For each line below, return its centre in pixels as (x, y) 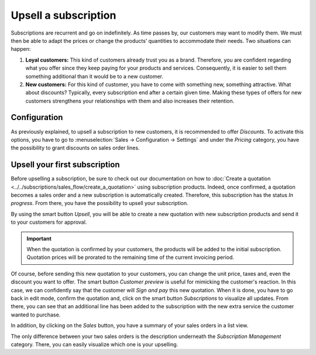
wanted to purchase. (36, 315)
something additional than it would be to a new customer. (95, 76)
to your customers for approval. (49, 222)
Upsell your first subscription (65, 165)
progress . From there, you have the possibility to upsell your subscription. (99, 203)
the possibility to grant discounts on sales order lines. (75, 148)
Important (39, 238)
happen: (21, 49)
